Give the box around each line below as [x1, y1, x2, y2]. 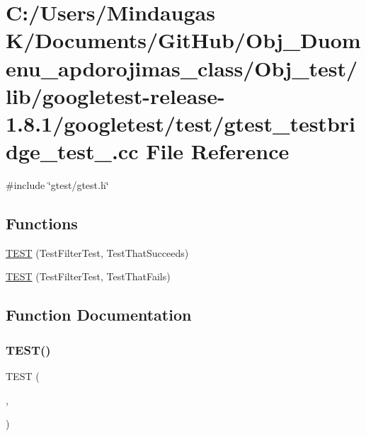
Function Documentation [6, 304, 192, 326]
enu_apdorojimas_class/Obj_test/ [6, 53, 358, 82]
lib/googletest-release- [6, 81, 225, 110]
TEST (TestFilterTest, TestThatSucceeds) [6, 245, 189, 260]
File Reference [146, 137, 290, 166]
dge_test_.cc [6, 137, 139, 166]
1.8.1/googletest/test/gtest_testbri [6, 108, 355, 137]
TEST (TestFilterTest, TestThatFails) [6, 269, 171, 284]
